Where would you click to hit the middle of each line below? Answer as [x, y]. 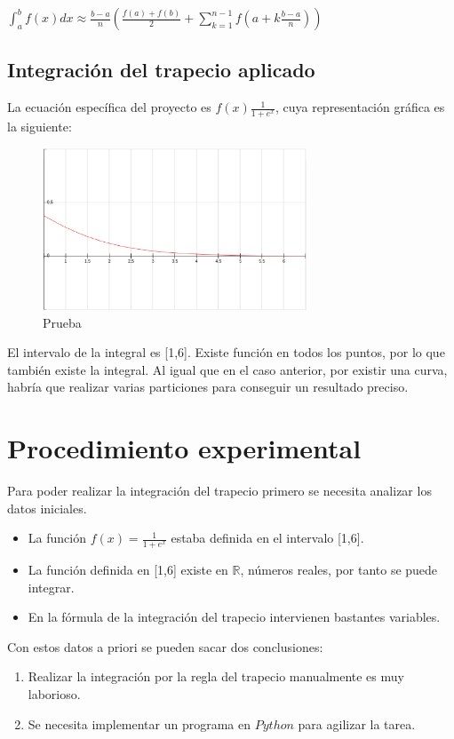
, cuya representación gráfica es [360, 107]
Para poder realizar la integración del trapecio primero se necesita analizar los [219, 491]
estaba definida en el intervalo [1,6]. [267, 538]
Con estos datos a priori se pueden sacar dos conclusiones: [165, 646]
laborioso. [54, 694]
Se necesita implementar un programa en [139, 723]
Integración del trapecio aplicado [161, 70]
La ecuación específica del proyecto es [109, 107]
